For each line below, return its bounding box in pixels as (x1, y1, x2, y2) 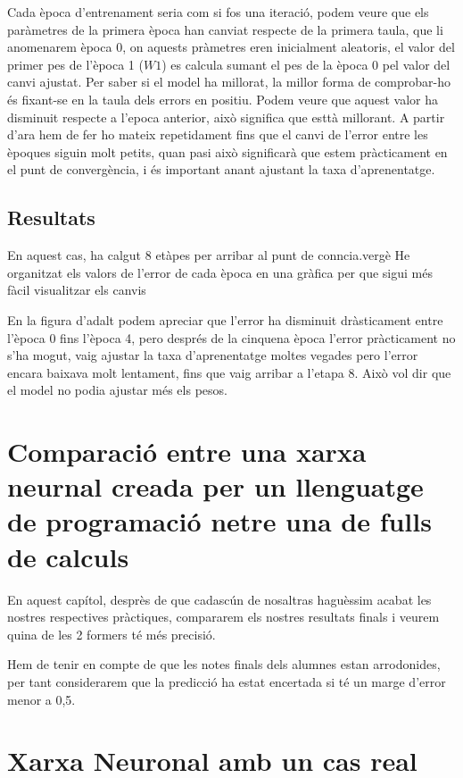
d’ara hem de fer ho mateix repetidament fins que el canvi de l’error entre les (7, 125, 428, 144)
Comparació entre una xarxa (7, 433, 367, 470)
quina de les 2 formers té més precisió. (7, 624, 216, 643)
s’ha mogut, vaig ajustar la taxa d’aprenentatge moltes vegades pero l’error (7, 346, 418, 364)
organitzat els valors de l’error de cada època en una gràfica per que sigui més (7, 263, 433, 281)
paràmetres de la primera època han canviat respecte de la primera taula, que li (7, 20, 443, 38)
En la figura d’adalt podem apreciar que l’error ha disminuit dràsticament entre (7, 310, 443, 329)
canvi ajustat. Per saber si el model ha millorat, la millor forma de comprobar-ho (7, 72, 451, 91)
